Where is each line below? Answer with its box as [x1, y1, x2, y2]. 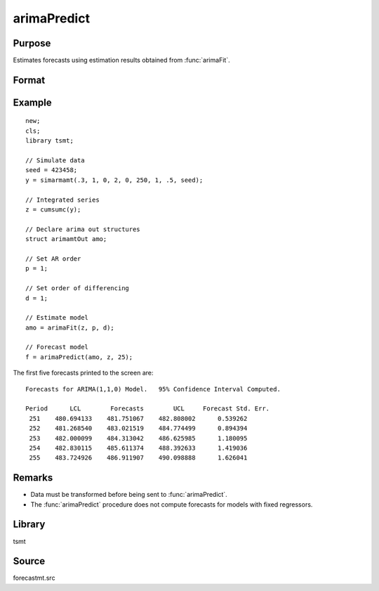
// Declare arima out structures [25, 225, 140, 233]
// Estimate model [25, 313, 89, 322]
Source [13, 555, 46, 567]
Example [13, 96, 52, 108]
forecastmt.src [13, 573, 55, 583]
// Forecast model [25, 343, 89, 351]
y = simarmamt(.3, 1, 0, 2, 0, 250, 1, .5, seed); [25, 176, 204, 184]
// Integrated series [25, 195, 100, 204]
